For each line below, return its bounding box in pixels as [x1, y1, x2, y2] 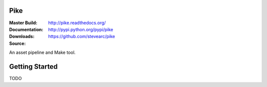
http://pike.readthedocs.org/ [48, 20, 106, 26]
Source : [9, 40, 26, 46]
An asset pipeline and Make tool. [9, 49, 76, 55]
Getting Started [9, 62, 58, 71]
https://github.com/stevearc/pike [48, 34, 115, 40]
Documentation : [9, 26, 44, 32]
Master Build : [9, 20, 38, 26]
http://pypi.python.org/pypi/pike [48, 26, 113, 32]
